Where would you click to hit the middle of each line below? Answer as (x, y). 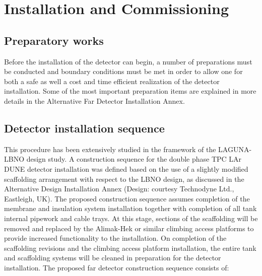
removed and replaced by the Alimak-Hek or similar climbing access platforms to (129, 228)
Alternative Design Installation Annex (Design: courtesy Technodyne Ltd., (119, 189)
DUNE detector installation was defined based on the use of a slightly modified (126, 168)
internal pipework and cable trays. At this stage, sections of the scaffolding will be (131, 218)
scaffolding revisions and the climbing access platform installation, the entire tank (130, 248)
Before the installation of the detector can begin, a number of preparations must (128, 61)
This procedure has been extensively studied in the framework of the (110, 149)
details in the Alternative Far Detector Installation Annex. (94, 100)
